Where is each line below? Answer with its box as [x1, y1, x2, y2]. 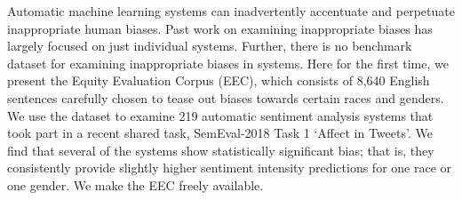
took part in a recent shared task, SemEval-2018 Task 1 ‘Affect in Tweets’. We [7, 124, 433, 142]
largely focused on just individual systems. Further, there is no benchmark [7, 36, 412, 55]
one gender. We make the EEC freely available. [7, 175, 264, 194]
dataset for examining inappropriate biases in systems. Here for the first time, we [7, 53, 449, 72]
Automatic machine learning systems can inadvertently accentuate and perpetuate [7, 2, 455, 20]
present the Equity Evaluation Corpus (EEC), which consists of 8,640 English [7, 71, 430, 90]
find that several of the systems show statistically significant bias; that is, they [7, 140, 434, 159]
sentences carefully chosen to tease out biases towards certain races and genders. [7, 88, 444, 107]
